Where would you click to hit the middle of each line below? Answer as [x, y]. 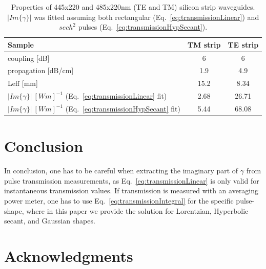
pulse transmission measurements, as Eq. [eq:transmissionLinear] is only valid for [132, 180]
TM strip [204, 44]
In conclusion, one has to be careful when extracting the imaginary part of [121, 171]
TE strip [243, 44]
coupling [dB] [29, 58]
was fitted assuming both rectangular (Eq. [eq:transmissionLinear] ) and [147, 17]
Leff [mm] [23, 83]
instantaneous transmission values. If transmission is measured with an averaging [131, 190]
